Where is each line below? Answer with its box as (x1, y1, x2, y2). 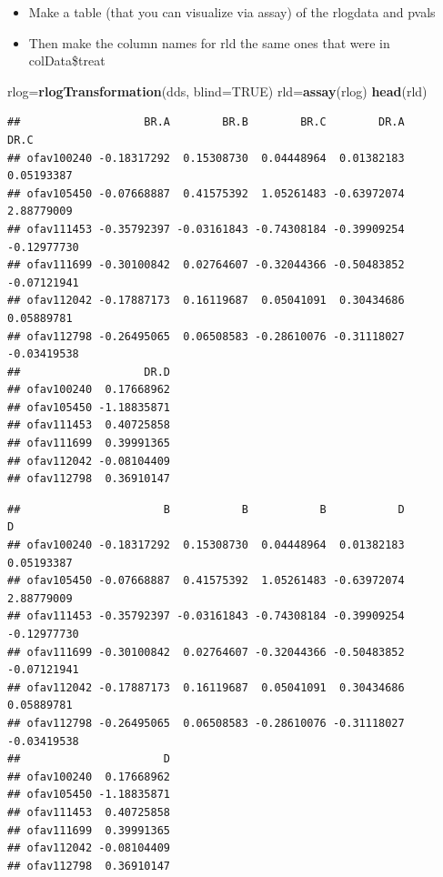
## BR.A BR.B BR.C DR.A (7, 116, 405, 129)
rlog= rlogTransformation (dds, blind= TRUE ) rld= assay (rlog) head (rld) (7, 81, 428, 100)
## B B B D (7, 502, 405, 516)
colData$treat (28, 51, 106, 70)
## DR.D (7, 365, 170, 378)
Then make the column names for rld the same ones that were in (28, 33, 390, 52)
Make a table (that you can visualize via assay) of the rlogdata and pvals (28, 3, 436, 21)
